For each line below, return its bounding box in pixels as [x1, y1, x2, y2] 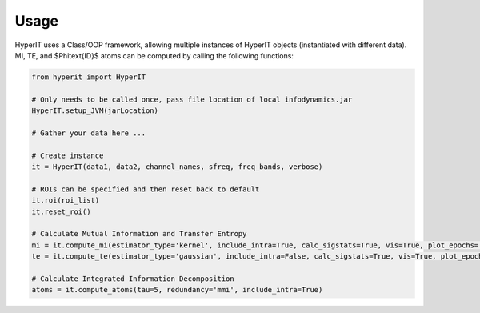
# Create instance [31, 150, 104, 160]
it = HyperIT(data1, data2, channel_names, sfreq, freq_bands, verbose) [31, 163, 323, 171]
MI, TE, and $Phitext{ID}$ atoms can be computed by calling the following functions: [14, 50, 294, 60]
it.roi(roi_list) [31, 196, 100, 205]
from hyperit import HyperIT [31, 72, 146, 82]
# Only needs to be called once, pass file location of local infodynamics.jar [31, 94, 353, 104]
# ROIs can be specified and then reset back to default [31, 184, 260, 194]
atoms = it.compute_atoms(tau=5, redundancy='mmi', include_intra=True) [31, 285, 323, 295]
